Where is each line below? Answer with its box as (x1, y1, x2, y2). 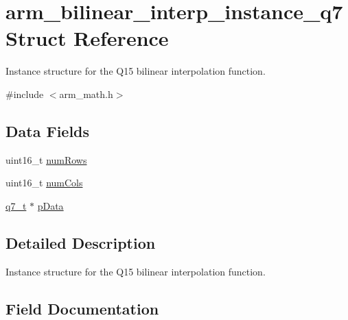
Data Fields (5, 120, 90, 141)
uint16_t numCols (5, 175, 83, 190)
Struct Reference (5, 24, 169, 52)
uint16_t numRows (5, 152, 87, 167)
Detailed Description (5, 232, 156, 253)
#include (5, 86, 44, 101)
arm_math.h (59, 86, 113, 101)
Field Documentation (5, 297, 159, 319)
